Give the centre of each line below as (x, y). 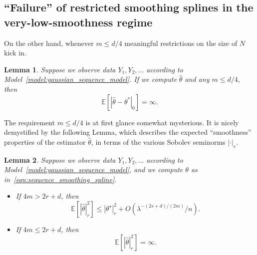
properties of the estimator (45, 141)
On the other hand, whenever (49, 43)
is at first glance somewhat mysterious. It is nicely (162, 122)
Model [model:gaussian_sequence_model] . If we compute (90, 79)
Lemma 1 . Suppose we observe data (60, 69)
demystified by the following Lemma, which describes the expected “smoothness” (128, 132)
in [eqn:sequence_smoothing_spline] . (60, 179)
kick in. (15, 53)
